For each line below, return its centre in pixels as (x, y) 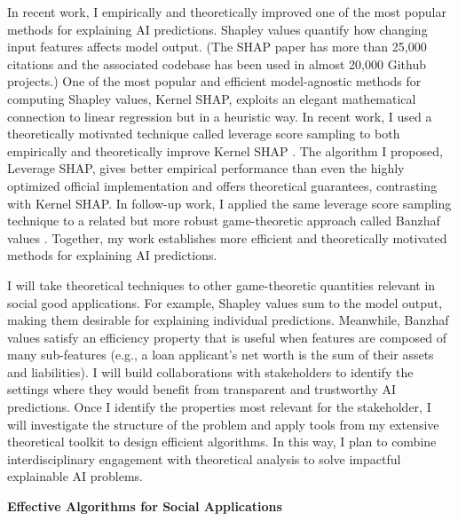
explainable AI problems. (75, 476)
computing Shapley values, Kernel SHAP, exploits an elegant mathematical (212, 98)
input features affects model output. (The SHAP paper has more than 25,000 (217, 47)
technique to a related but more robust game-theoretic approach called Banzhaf (224, 221)
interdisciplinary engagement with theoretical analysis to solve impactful (204, 458)
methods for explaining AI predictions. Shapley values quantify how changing (217, 29)
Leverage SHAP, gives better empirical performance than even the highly (206, 168)
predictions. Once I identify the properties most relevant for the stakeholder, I (219, 407)
